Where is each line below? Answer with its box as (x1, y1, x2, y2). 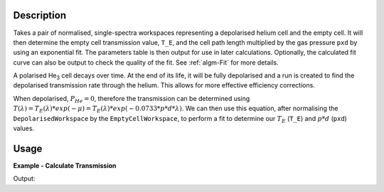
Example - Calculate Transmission (13, 161, 117, 170)
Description (13, 9, 67, 21)
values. (13, 124, 35, 133)
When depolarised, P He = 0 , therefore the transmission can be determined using (13, 94, 250, 105)
